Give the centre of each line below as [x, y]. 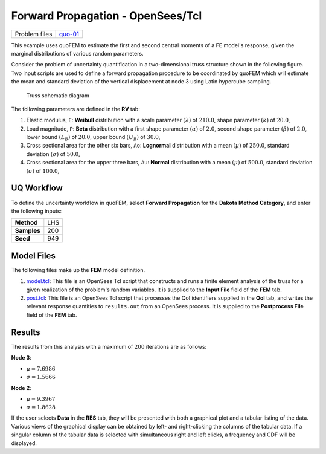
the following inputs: [37, 211]
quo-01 [69, 34]
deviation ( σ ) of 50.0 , [53, 154]
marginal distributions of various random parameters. [78, 53]
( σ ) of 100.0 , [43, 171]
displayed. [24, 443]
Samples [28, 231]
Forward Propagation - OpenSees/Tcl [107, 16]
